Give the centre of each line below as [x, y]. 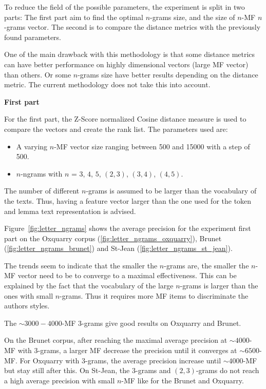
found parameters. [33, 37]
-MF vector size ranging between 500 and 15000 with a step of [152, 146]
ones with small [29, 295]
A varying [32, 146]
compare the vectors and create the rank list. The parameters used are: [116, 129]
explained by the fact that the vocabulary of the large [89, 286]
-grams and [153, 370]
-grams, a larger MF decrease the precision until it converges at [137, 350]
